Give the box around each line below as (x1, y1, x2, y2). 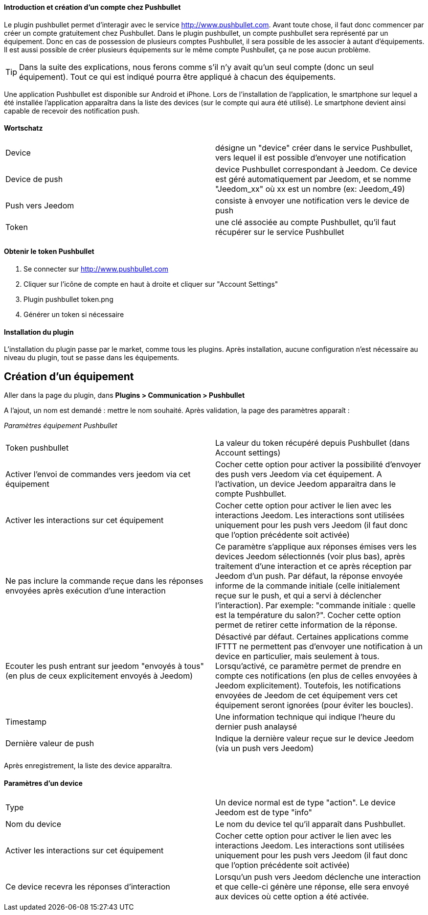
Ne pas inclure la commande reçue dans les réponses (5, 576, 203, 586)
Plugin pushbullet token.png (23, 295, 113, 304)
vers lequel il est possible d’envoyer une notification (215, 152, 406, 162)
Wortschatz (4, 124, 43, 133)
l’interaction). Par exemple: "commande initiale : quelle (215, 600, 416, 611)
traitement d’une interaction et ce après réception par (215, 561, 412, 572)
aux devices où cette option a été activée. (215, 892, 369, 902)
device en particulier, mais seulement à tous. (215, 651, 380, 662)
